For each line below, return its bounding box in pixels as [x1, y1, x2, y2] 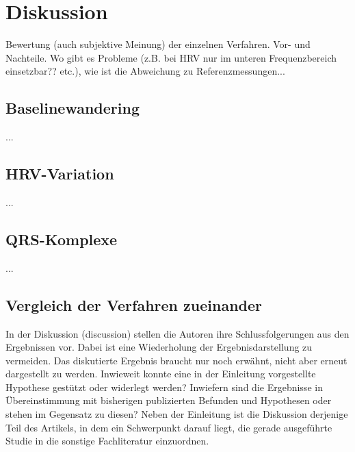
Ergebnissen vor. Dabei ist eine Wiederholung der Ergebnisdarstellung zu [5, 340, 313, 354]
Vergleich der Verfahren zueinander [5, 294, 262, 315]
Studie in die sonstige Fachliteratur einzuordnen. [5, 434, 209, 448]
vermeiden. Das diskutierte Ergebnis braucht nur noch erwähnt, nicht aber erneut [5, 353, 347, 367]
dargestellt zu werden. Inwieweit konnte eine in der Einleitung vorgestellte [5, 366, 316, 381]
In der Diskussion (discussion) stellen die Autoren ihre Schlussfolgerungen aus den [5, 326, 350, 340]
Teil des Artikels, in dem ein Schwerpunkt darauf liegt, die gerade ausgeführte [5, 420, 332, 434]
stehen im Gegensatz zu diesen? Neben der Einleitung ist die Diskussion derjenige [5, 407, 348, 421]
